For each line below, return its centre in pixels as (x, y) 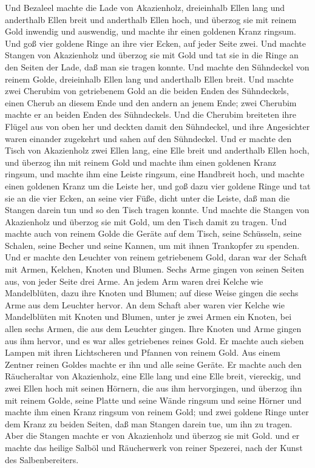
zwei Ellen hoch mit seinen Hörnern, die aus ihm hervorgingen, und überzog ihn (154, 388)
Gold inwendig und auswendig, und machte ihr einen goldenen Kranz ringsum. (151, 31)
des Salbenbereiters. (42, 459)
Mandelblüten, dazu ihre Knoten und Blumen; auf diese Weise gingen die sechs (152, 293)
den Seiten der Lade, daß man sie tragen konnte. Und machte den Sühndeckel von (157, 66)
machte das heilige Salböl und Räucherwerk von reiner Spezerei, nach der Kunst (154, 447)
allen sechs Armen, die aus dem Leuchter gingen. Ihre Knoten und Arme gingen (153, 329)
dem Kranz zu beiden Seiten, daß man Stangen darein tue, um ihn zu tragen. (149, 423)
